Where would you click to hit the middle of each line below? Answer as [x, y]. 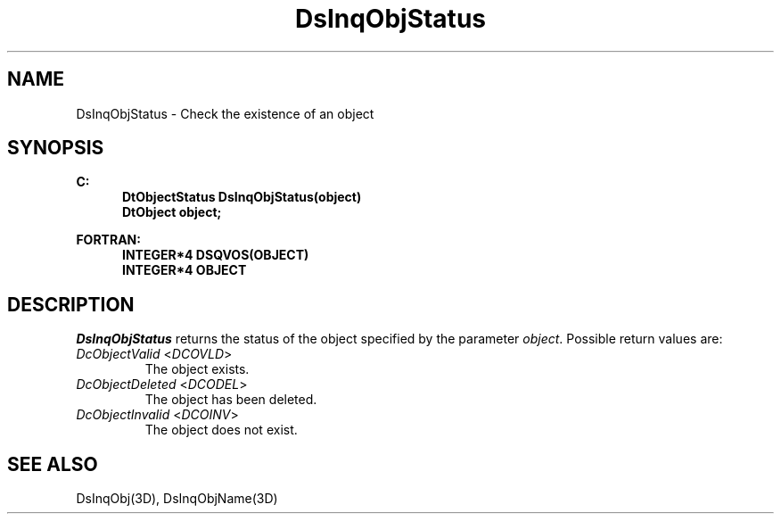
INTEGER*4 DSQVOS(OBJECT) [216, 255]
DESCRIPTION [71, 304]
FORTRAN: [108, 240]
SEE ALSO [53, 464]
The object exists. [197, 369]
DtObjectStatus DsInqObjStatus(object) [242, 197]
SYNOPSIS [56, 148]
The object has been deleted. [231, 400]
